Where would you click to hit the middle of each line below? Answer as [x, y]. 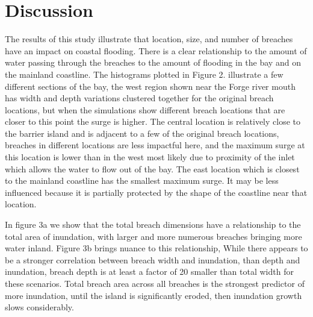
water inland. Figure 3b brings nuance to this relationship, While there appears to [156, 248]
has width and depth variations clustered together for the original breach [139, 98]
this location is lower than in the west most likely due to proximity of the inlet [150, 157]
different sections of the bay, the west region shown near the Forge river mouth [150, 86]
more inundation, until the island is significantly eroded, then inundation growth [153, 295]
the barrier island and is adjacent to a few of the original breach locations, [142, 133]
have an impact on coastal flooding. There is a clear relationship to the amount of [156, 50]
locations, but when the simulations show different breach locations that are [145, 109]
